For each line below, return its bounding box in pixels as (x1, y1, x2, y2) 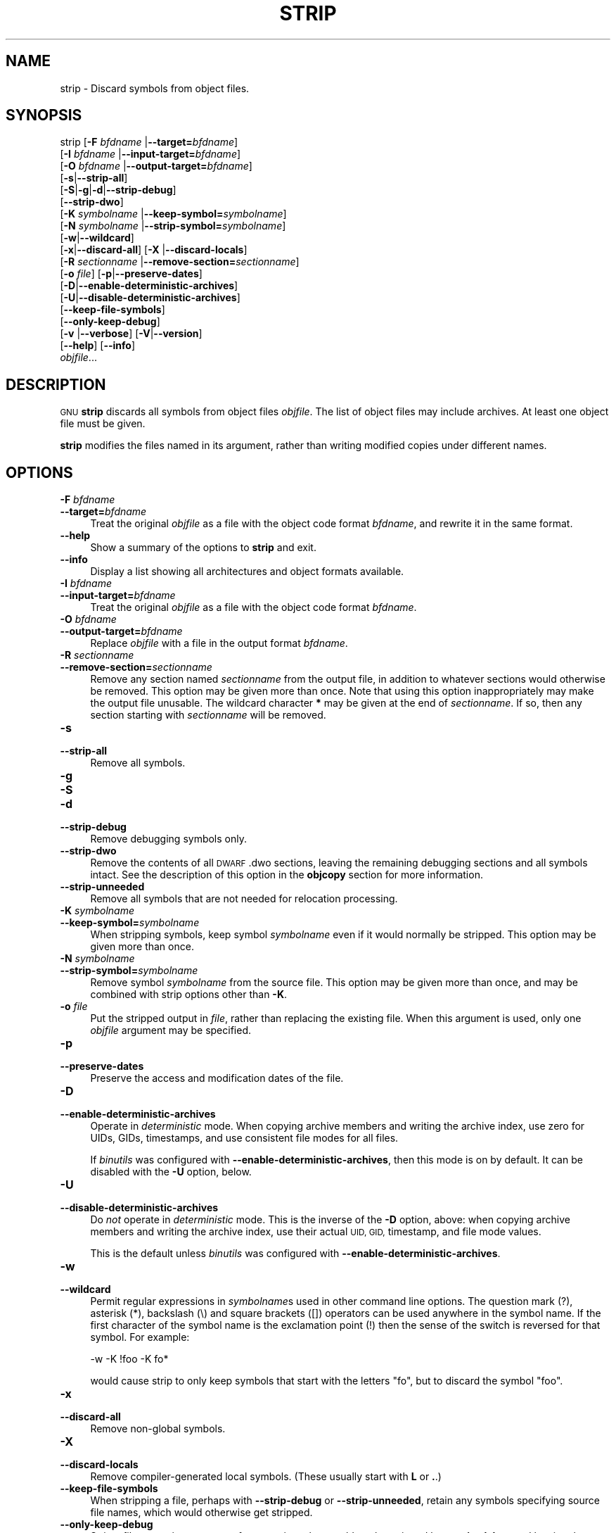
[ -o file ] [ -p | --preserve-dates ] (60, 267, 203, 280)
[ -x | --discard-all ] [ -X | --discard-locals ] (60, 244, 248, 256)
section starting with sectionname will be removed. (90, 709, 326, 721)
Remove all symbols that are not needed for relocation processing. (90, 892, 398, 905)
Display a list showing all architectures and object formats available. (90, 565, 404, 578)
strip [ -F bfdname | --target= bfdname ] (60, 136, 238, 149)
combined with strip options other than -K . (90, 988, 288, 1001)
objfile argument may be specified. (90, 1024, 252, 1037)
